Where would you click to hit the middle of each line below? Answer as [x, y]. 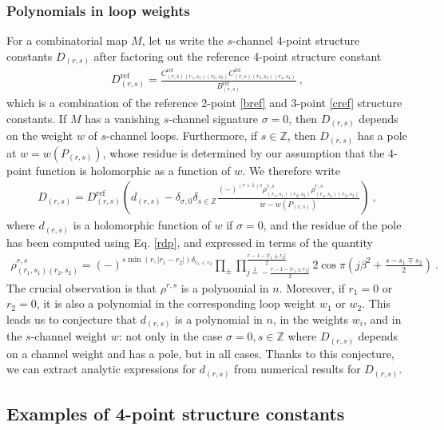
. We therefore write [291, 170]
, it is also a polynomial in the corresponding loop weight [176, 303]
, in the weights [311, 319]
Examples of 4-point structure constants [176, 414]
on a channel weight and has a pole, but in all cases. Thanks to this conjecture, [200, 353]
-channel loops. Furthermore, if [182, 135]
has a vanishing [123, 118]
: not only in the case [170, 336]
